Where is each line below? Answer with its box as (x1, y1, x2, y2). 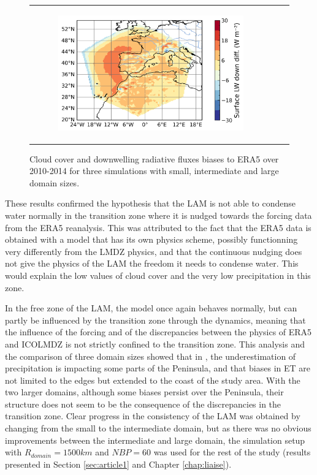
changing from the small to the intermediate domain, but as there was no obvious (5, 422, 311, 435)
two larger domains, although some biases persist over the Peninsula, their (5, 386, 284, 398)
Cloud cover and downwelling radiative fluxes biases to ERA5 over (29, 152, 279, 165)
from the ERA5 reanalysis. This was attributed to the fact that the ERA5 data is (5, 221, 311, 234)
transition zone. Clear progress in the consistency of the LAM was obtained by (5, 409, 300, 422)
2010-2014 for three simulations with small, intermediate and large (29, 164, 279, 177)
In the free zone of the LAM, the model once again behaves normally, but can (5, 302, 297, 314)
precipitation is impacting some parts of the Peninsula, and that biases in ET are (5, 362, 310, 374)
